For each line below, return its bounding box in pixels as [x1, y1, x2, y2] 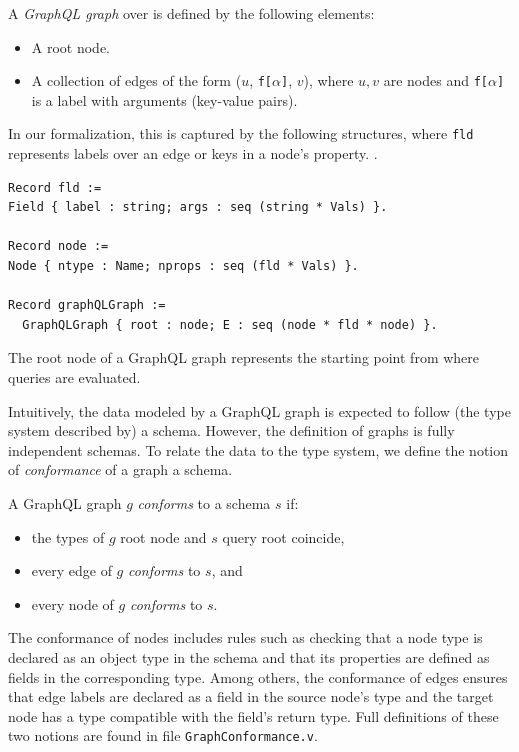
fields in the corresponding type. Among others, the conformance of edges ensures [8, 666, 508, 687]
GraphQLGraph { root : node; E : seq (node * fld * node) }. [22, 317, 438, 332]
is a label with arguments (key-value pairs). [31, 89, 298, 110]
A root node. [31, 36, 111, 57]
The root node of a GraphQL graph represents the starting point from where [8, 347, 480, 368]
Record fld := [8, 180, 102, 195]
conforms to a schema [137, 493, 271, 513]
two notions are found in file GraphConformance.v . [8, 725, 318, 746]
